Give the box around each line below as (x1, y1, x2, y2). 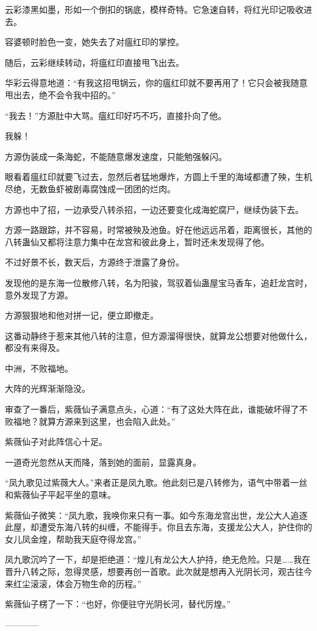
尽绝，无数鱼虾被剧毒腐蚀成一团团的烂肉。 (5, 182, 176, 195)
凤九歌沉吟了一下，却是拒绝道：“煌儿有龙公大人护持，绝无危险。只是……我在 (5, 553, 311, 566)
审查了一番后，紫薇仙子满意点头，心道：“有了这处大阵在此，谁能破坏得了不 (5, 403, 308, 416)
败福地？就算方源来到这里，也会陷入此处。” (5, 414, 176, 427)
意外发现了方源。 (5, 288, 73, 301)
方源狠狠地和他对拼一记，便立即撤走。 (5, 309, 158, 322)
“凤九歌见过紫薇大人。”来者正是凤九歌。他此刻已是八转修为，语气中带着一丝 (5, 476, 308, 489)
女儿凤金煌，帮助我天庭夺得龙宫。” (5, 532, 141, 545)
